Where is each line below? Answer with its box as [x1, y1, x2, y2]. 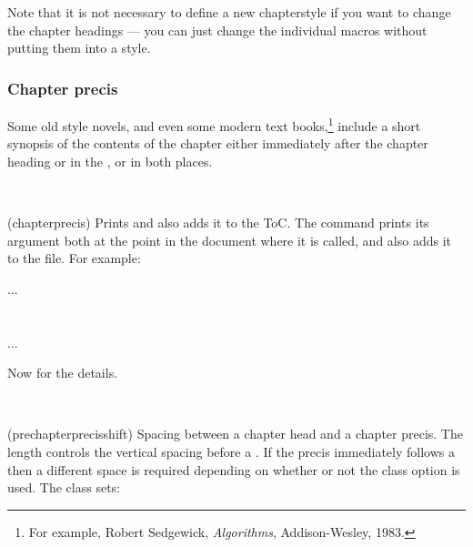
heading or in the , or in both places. [7, 151, 213, 170]
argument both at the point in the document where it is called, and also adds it [7, 230, 451, 249]
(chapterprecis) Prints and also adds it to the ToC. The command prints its [7, 213, 429, 232]
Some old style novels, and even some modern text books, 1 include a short [7, 114, 421, 135]
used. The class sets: [7, 478, 121, 497]
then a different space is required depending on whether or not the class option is [7, 460, 460, 479]
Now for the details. [7, 363, 118, 382]
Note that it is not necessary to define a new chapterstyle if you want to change [7, 3, 451, 21]
